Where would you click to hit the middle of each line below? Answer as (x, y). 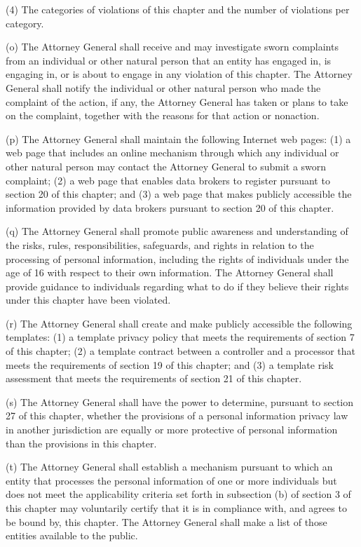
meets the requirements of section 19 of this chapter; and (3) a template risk (170, 364)
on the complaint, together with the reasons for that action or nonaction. (163, 115)
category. (25, 23)
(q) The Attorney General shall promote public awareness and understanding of (177, 231)
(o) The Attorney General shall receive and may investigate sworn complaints (172, 47)
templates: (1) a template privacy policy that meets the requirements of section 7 (180, 337)
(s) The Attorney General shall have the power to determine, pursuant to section (180, 401)
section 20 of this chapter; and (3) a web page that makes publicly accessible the (179, 194)
